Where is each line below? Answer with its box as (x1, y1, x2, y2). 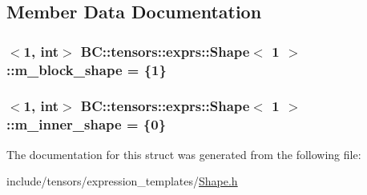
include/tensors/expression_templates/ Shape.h (6, 173, 238, 189)
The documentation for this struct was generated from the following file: (6, 145, 361, 162)
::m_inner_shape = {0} (6, 114, 167, 134)
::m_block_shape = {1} (6, 59, 167, 79)
